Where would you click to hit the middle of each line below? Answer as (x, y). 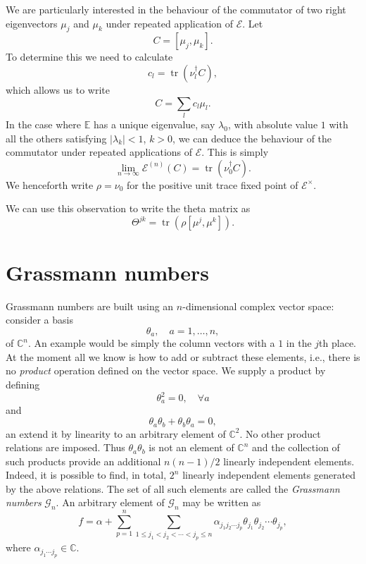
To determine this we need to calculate (89, 57)
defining (23, 384)
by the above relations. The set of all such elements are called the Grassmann (173, 488)
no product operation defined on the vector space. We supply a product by (166, 370)
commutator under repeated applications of (99, 152)
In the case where (44, 124)
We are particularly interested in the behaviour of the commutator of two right (176, 9)
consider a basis (39, 320)
